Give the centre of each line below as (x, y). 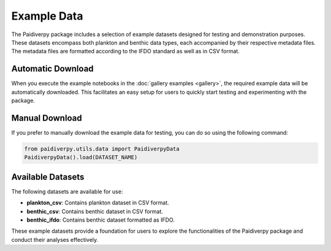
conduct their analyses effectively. (55, 239)
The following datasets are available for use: (67, 191)
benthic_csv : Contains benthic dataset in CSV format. (95, 211)
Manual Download (47, 118)
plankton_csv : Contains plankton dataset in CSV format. (98, 203)
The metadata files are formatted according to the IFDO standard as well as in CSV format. (126, 51)
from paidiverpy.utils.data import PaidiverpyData (102, 149)
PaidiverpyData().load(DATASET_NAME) (81, 157)
